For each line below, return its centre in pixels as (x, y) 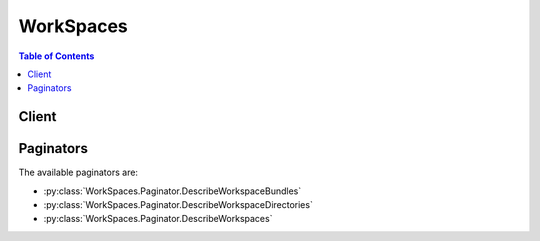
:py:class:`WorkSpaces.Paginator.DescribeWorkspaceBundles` (172, 191)
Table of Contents (56, 56)
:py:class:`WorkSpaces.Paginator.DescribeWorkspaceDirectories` (178, 205)
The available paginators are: (78, 172)
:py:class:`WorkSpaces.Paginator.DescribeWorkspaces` (158, 219)
